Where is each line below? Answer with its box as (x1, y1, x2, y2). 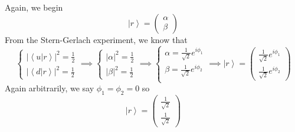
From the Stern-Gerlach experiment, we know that (5, 33, 188, 45)
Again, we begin (5, 1, 63, 13)
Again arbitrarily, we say (5, 82, 94, 94)
